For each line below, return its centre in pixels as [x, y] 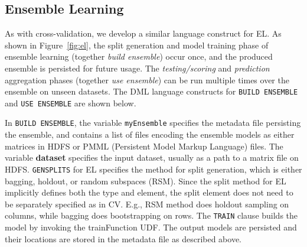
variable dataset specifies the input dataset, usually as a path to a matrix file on [152, 157]
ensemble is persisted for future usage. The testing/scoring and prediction [137, 68]
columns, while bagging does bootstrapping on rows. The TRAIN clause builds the [151, 215]
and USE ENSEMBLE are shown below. [71, 103]
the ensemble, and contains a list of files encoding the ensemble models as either [150, 134]
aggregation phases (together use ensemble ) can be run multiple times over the [147, 79]
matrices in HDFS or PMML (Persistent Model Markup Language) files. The [144, 146]
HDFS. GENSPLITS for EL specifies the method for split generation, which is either [153, 169]
